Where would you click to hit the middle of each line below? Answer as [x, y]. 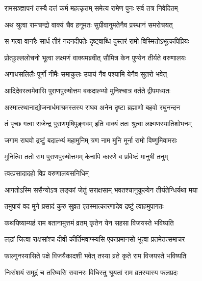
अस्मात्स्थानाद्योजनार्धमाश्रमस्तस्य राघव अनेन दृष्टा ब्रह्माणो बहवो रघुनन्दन [92, 107]
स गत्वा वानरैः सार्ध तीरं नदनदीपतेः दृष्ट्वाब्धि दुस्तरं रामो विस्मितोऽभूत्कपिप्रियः [97, 41]
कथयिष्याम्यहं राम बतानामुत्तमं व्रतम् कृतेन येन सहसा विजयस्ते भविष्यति [89, 222]
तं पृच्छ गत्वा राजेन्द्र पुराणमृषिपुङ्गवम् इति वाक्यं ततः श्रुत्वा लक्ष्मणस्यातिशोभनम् [98, 124]
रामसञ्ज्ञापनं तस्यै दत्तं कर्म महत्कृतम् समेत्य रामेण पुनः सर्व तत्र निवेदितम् [91, 8]
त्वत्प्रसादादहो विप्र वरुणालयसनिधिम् [47, 173]
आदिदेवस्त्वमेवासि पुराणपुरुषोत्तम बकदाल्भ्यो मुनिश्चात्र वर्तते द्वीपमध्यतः [88, 90]
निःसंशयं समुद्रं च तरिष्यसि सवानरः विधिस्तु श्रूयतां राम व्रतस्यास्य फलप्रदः [91, 272]
